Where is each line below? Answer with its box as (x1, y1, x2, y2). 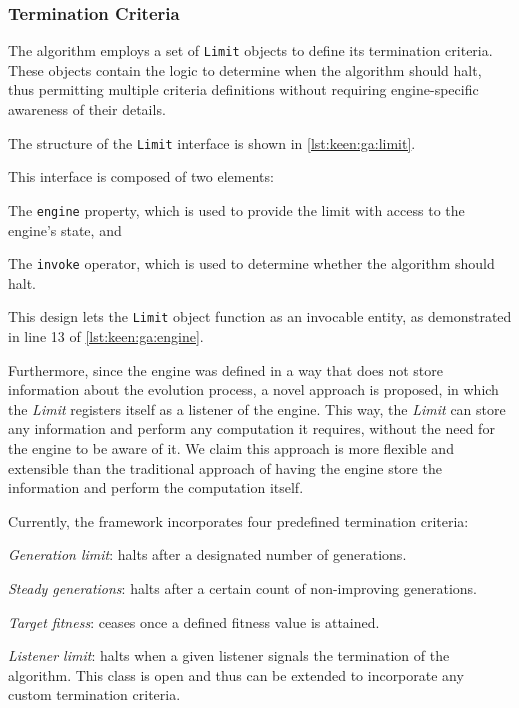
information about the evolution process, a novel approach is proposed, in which (8, 379, 499, 400)
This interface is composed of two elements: (8, 166, 274, 187)
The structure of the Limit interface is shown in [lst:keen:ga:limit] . (8, 132, 416, 153)
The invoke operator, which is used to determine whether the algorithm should (8, 253, 495, 274)
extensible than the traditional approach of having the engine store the (8, 457, 442, 478)
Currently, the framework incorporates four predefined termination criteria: (8, 510, 469, 531)
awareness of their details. (8, 99, 166, 120)
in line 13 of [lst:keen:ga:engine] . (8, 326, 204, 347)
